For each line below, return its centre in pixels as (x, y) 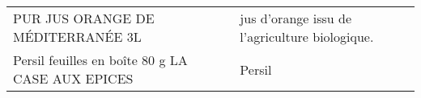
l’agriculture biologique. (307, 37)
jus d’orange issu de (296, 18)
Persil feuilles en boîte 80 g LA (100, 60)
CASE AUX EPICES (73, 78)
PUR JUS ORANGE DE (84, 18)
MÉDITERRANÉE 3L (77, 37)
